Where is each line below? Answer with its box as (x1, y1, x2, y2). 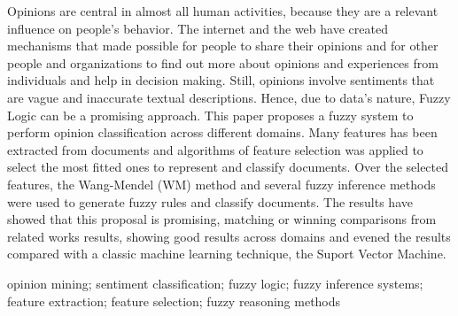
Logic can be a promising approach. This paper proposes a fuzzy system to (7, 105, 414, 124)
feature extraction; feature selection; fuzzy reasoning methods (7, 291, 341, 310)
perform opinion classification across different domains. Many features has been (7, 123, 438, 142)
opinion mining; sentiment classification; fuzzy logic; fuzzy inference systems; (7, 274, 423, 292)
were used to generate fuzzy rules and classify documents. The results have (7, 192, 413, 211)
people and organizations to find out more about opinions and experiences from (7, 53, 439, 72)
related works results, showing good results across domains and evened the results (7, 227, 451, 245)
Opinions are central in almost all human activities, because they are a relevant (7, 2, 439, 19)
